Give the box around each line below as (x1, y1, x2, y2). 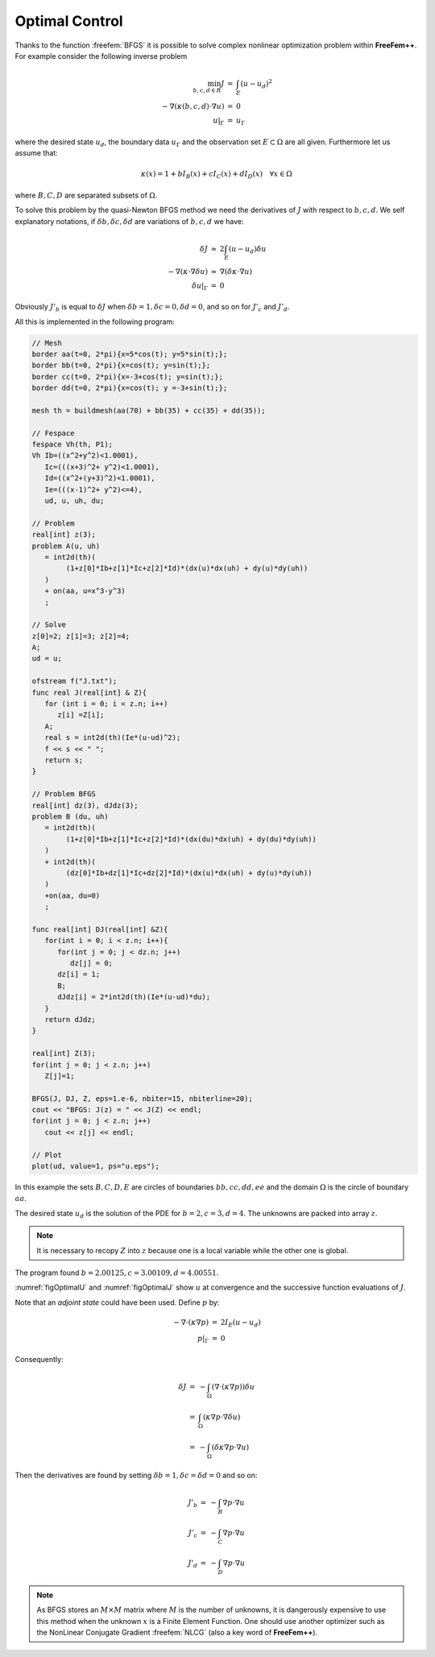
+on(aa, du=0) (44, 891, 101, 900)
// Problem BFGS (31, 790, 97, 799)
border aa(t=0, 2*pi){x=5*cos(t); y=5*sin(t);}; (31, 349, 228, 359)
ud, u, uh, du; (44, 496, 105, 505)
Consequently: (14, 1355, 64, 1364)
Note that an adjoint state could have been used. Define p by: (14, 1298, 220, 1307)
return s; (44, 755, 84, 765)
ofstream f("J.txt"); (31, 677, 118, 686)
